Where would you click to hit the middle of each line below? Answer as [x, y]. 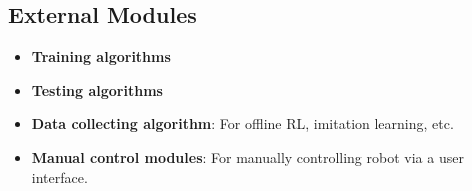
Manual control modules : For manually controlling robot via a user [247, 156]
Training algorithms [101, 56]
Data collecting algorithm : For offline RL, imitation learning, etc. [242, 123]
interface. [59, 176]
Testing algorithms [97, 89]
